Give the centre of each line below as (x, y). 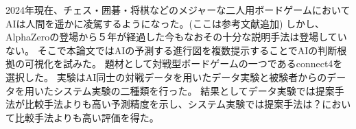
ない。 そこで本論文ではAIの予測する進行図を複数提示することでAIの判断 (171, 50)
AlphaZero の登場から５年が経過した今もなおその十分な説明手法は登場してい (176, 37)
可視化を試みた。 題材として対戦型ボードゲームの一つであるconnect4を (183, 63)
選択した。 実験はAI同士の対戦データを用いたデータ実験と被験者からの (166, 77)
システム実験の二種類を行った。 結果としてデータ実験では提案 (194, 90)
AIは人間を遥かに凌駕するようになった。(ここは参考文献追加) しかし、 (165, 23)
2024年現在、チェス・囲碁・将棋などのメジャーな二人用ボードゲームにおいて (178, 10)
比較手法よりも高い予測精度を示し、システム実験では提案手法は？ (173, 104)
